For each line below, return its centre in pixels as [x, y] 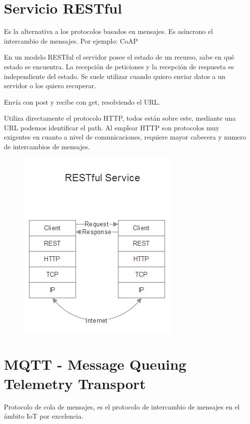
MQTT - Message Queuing [95, 364]
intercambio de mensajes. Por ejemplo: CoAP [71, 40]
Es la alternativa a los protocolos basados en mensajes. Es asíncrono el [109, 31]
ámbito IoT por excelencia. [44, 416]
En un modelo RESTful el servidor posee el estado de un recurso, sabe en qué [119, 57]
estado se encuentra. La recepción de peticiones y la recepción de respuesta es [119, 66]
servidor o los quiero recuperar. [50, 86]
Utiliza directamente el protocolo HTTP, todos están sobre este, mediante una [120, 118]
